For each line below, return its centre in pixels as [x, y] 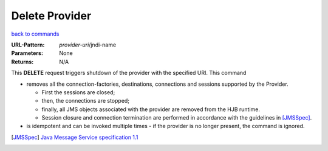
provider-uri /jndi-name [88, 45]
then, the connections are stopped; [86, 101]
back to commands [35, 34]
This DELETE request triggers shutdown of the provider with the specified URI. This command [129, 73]
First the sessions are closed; [78, 92]
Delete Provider [51, 16]
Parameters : [27, 53]
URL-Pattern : [28, 45]
